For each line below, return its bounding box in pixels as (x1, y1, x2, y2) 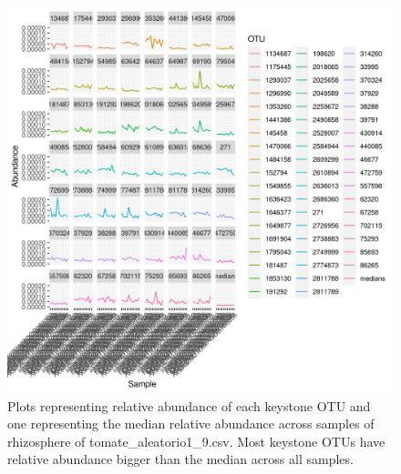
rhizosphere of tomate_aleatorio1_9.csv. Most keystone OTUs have (7, 431, 386, 450)
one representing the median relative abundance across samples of (7, 414, 375, 433)
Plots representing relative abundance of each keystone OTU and (7, 396, 371, 415)
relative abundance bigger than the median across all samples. (7, 449, 354, 469)
